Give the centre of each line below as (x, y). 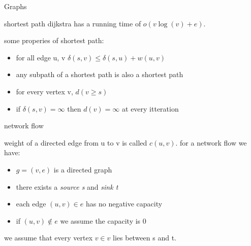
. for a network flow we (211, 142)
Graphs (15, 6)
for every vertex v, (44, 91)
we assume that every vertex (49, 238)
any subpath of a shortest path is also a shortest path (100, 74)
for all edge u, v (41, 57)
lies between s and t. (145, 238)
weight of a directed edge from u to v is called (76, 142)
